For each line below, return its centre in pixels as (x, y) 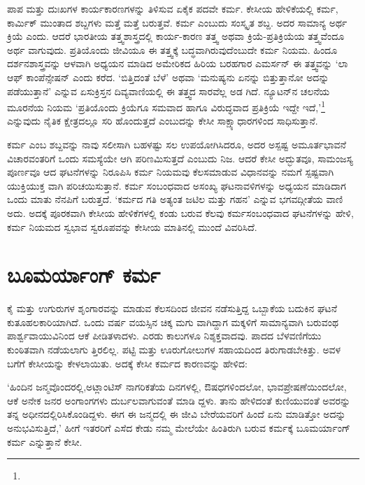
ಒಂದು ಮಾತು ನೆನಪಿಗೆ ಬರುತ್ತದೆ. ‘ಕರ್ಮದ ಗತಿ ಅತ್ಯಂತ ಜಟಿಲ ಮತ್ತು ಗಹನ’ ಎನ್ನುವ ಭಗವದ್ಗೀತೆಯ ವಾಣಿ (175, 199)
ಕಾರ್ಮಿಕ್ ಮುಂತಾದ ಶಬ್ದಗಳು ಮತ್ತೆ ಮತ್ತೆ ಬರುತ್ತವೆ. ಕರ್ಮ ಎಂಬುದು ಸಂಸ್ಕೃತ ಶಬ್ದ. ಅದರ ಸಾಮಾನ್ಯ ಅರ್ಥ (177, 22)
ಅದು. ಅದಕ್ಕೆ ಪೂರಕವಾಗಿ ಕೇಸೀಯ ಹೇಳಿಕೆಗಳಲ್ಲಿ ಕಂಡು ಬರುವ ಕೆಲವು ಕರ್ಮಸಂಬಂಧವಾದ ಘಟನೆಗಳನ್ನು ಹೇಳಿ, (180, 212)
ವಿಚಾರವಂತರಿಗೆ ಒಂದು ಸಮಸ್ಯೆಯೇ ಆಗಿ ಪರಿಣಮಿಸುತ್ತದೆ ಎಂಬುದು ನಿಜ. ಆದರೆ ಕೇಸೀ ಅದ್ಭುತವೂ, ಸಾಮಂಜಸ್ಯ (180, 158)
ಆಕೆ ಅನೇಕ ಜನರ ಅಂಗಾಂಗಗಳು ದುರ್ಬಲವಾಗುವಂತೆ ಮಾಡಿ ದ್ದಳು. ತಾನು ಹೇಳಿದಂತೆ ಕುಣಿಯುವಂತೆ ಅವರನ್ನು (179, 400)
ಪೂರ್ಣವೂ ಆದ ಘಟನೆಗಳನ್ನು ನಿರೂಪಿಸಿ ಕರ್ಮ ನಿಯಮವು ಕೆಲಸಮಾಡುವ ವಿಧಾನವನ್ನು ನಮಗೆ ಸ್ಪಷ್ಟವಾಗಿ (171, 172)
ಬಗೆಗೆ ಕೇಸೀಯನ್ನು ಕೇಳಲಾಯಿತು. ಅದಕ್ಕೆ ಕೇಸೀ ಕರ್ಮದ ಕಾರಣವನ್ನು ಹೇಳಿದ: (127, 363)
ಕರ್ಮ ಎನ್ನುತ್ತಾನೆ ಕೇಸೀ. (45, 441)
